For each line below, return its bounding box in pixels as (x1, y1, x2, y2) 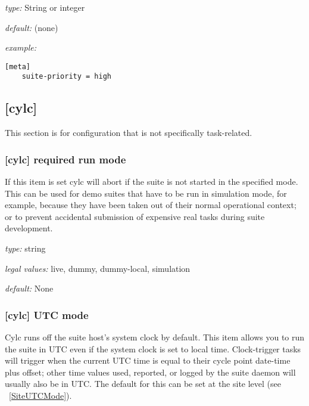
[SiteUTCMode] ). (9, 389, 72, 402)
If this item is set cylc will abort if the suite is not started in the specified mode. (5, 175, 298, 188)
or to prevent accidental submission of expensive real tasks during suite (5, 210, 265, 222)
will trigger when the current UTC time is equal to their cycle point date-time (5, 354, 291, 367)
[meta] (5, 62, 30, 71)
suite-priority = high (21, 72, 111, 81)
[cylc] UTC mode (5, 307, 89, 322)
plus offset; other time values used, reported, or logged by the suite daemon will (5, 365, 296, 378)
